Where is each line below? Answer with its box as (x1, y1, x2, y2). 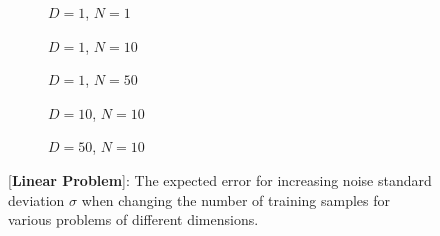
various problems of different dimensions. (8, 209, 259, 230)
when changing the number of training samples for (81, 189, 391, 210)
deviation (8, 189, 65, 210)
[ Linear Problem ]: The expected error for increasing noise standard (8, 169, 432, 190)
